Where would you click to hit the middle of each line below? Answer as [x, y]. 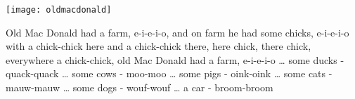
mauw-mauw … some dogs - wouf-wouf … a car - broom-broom [140, 87]
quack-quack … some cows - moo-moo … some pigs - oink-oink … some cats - [169, 73]
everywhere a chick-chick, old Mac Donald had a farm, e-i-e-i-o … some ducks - [175, 59]
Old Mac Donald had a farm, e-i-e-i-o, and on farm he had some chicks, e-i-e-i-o [177, 32]
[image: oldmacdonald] [59, 10]
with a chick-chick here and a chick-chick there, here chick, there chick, [159, 46]
